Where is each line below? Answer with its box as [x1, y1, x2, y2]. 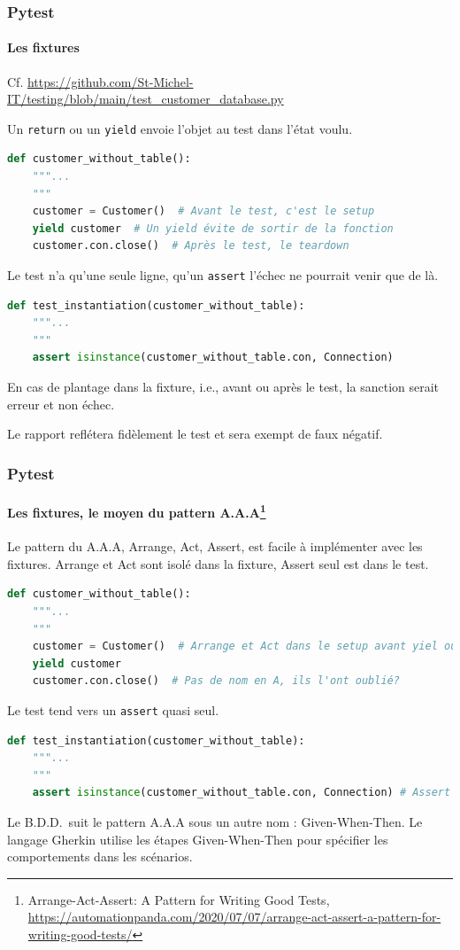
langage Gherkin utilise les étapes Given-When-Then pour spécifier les [7, 829, 388, 848]
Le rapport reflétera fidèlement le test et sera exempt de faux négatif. [7, 424, 383, 443]
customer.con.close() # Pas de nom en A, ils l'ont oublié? [32, 674, 400, 688]
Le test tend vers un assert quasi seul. [7, 700, 219, 719]
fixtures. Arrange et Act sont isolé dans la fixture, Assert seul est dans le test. [7, 554, 429, 572]
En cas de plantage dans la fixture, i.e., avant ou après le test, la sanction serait [7, 378, 440, 396]
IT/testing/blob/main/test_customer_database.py [7, 90, 284, 108]
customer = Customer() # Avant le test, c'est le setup [32, 205, 375, 218]
